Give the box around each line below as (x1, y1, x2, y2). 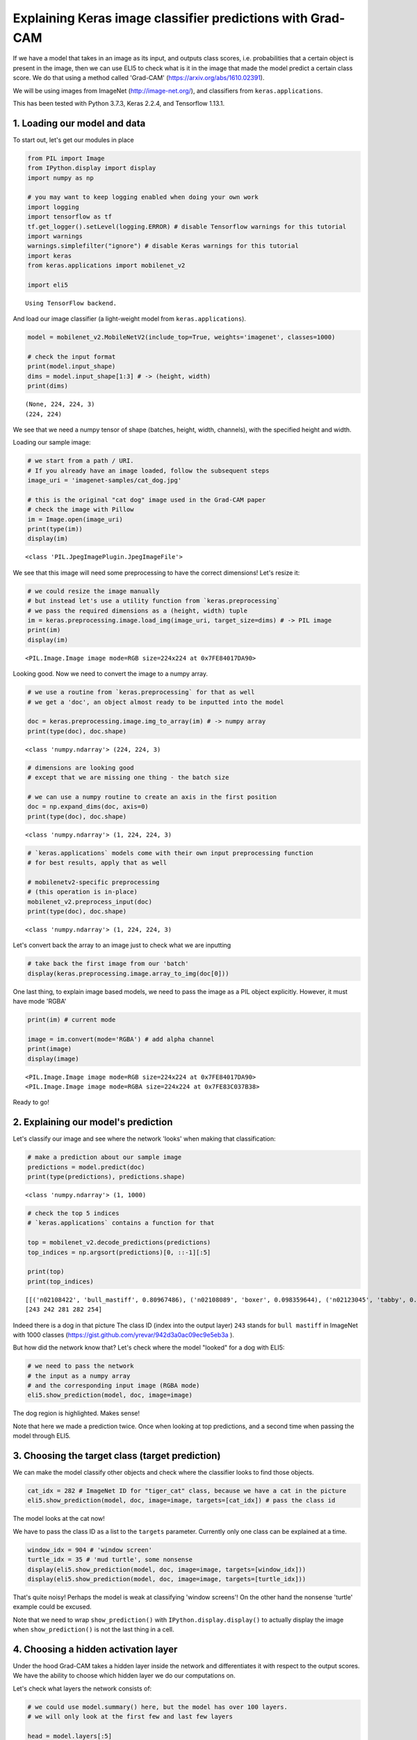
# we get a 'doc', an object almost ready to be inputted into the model (27, 698, 284, 706)
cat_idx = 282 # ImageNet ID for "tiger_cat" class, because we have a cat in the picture (27, 1487, 347, 1495)
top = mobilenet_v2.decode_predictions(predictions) (27, 1239, 211, 1247)
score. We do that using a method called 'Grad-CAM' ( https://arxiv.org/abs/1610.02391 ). (13, 74, 265, 82)
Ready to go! (13, 1098, 50, 1107)
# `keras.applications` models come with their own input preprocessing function (27, 849, 314, 857)
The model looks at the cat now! (13, 1514, 106, 1523)
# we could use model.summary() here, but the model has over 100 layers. (27, 1702, 288, 1711)
